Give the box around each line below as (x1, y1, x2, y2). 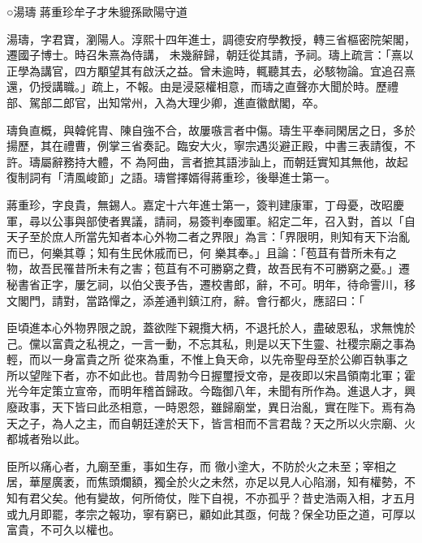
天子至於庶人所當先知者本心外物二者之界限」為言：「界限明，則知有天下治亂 (6, 228, 410, 245)
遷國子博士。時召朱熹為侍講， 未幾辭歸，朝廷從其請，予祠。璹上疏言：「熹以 (6, 46, 414, 63)
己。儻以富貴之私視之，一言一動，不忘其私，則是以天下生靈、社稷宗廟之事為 (6, 334, 416, 351)
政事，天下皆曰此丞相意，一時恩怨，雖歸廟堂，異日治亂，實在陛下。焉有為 (17, 399, 416, 416)
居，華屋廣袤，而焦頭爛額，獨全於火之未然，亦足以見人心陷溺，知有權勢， (6, 473, 404, 490)
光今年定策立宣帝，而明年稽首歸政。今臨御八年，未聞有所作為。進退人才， (6, 382, 404, 399)
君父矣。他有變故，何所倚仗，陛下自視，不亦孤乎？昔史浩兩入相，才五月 (28, 489, 416, 506)
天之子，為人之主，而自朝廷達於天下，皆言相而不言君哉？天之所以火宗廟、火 (6, 414, 416, 431)
